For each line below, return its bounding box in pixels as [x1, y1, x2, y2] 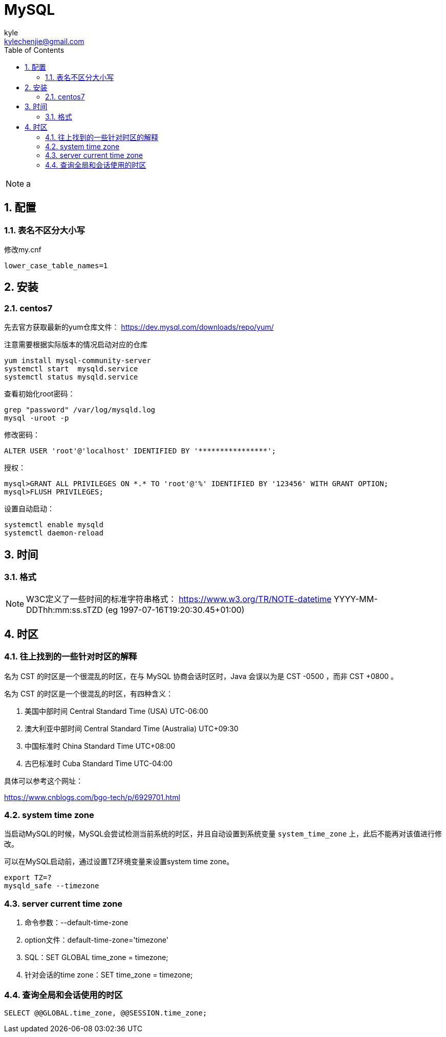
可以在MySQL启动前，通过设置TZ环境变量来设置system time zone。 [4, 857, 234, 866]
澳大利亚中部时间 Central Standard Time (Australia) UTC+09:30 [25, 724, 239, 733]
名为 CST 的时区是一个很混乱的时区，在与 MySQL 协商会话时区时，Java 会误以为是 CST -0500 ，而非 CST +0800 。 [4, 671, 398, 681]
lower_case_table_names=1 [4, 261, 108, 270]
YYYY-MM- [333, 594, 378, 605]
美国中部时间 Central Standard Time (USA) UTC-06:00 [25, 706, 208, 715]
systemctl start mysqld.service [4, 365, 138, 373]
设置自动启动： [4, 504, 54, 513]
